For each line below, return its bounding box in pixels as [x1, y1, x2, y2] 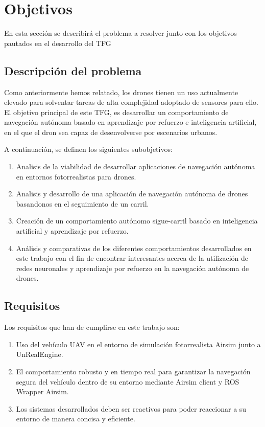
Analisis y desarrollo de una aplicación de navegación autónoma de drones [16, 188, 248, 199]
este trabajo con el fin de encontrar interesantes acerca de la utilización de [16, 253, 249, 263]
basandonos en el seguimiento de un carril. [16, 198, 149, 209]
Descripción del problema [4, 62, 142, 78]
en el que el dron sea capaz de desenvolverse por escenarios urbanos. [4, 126, 218, 137]
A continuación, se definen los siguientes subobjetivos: [4, 144, 173, 154]
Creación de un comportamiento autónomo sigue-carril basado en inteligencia [16, 215, 258, 226]
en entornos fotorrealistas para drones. [16, 171, 136, 182]
